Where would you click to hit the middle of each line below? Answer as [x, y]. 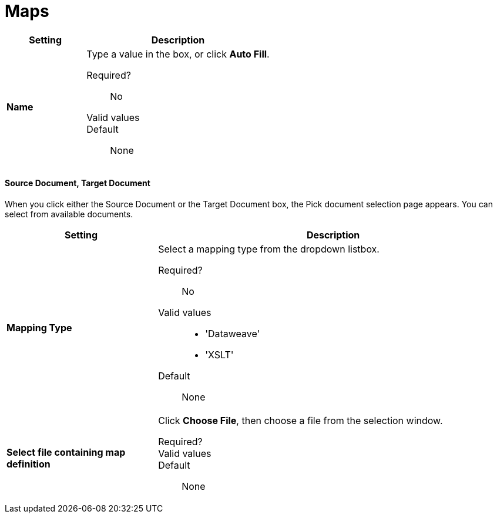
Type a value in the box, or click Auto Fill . [178, 54]
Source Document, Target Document [78, 183]
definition [28, 464]
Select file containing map [66, 452]
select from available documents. [69, 214]
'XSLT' [219, 354]
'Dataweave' [233, 333]
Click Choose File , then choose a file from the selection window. [300, 420]
